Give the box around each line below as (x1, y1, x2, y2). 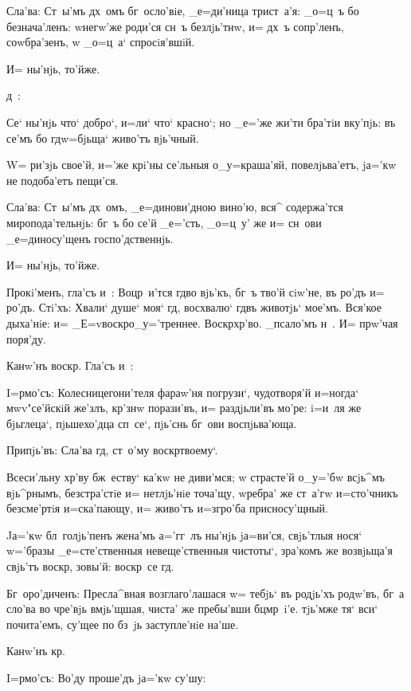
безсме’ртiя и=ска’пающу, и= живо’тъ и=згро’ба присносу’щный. (6, 500, 328, 516)
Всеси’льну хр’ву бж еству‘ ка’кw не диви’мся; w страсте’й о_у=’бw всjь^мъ (6, 469, 385, 485)
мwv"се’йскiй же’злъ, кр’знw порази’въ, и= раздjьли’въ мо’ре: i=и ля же (6, 399, 362, 416)
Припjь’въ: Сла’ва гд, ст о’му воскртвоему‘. (6, 442, 218, 458)
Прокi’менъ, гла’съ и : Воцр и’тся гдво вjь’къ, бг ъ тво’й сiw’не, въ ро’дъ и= (6, 283, 385, 300)
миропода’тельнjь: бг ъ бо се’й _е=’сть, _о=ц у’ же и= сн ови (6, 214, 322, 230)
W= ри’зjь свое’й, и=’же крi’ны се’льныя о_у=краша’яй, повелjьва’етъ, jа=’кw (6, 156, 397, 173)
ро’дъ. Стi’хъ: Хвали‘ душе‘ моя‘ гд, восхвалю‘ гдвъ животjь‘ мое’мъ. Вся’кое (6, 299, 382, 316)
